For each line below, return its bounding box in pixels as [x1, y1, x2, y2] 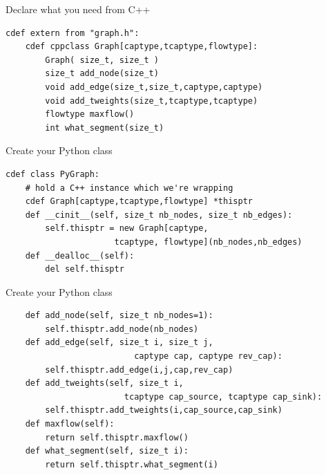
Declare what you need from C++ [6, 2, 151, 16]
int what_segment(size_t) [45, 122, 164, 133]
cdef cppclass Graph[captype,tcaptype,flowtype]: [25, 41, 258, 52]
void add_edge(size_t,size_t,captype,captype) [45, 82, 263, 92]
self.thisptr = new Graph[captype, [45, 223, 209, 234]
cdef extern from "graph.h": [6, 28, 140, 38]
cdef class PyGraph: [6, 169, 100, 179]
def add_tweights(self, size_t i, [25, 378, 184, 389]
